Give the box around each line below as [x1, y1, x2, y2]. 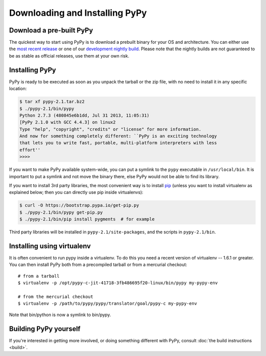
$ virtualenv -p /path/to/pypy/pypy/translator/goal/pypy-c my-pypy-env [18, 301, 197, 306]
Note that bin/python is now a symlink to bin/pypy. [9, 312, 111, 318]
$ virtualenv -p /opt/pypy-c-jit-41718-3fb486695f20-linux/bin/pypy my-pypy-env [18, 280, 218, 286]
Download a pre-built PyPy [9, 26, 93, 34]
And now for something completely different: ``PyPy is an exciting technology [19, 133, 217, 139]
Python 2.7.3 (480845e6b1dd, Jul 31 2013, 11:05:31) [19, 112, 150, 118]
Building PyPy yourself [9, 324, 81, 333]
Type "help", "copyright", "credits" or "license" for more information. [19, 126, 201, 132]
